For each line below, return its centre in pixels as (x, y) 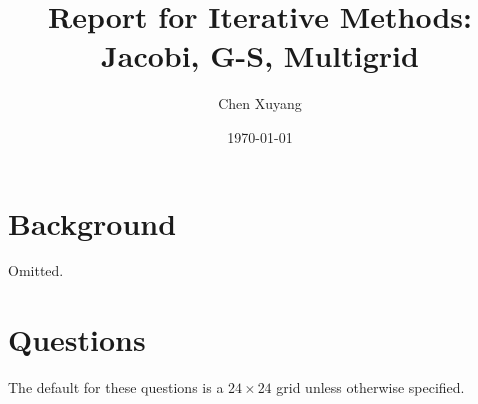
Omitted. (36, 270)
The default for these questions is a (116, 387)
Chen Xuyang (260, 103)
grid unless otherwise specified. (370, 387)
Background (92, 222)
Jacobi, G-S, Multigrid (260, 55)
